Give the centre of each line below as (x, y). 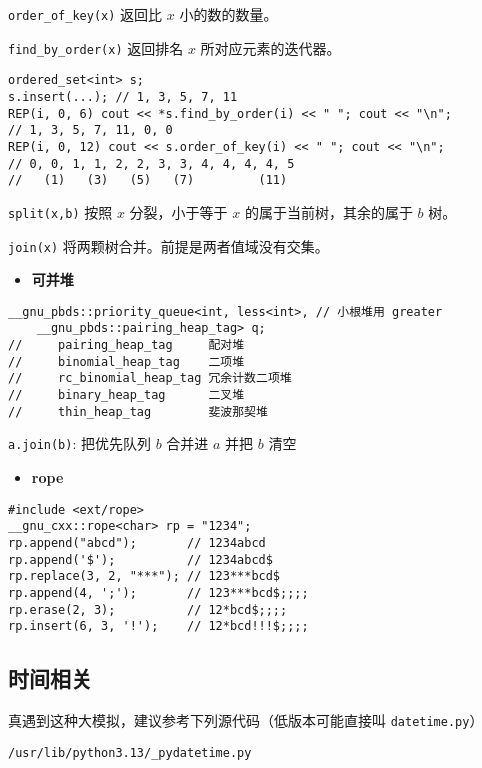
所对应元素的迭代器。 (270, 47)
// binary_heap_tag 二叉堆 (126, 395)
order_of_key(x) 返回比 (85, 14)
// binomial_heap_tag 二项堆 (126, 361)
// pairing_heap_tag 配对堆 (126, 345)
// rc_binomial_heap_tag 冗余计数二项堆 (150, 378)
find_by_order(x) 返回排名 (96, 47)
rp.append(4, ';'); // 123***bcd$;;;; (158, 592)
